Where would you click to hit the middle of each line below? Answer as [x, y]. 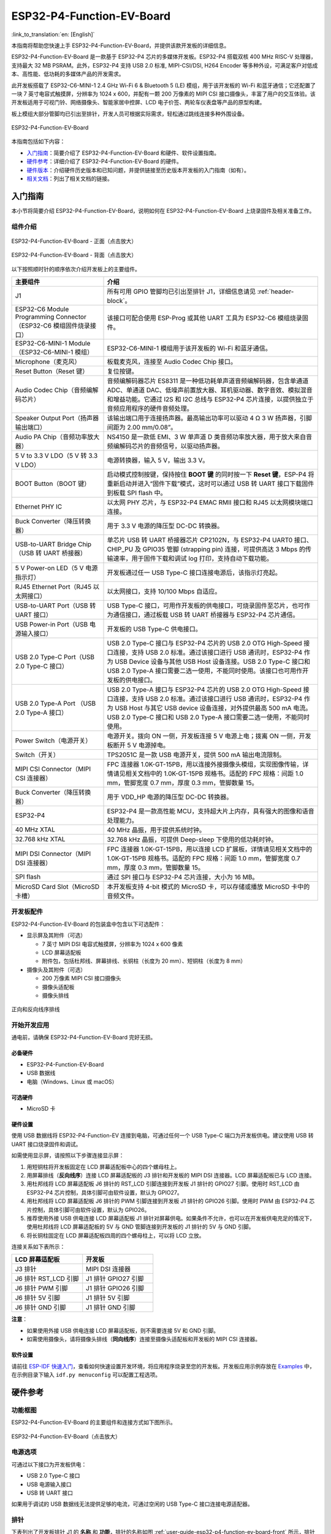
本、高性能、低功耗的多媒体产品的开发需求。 [68, 74]
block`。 [119, 301]
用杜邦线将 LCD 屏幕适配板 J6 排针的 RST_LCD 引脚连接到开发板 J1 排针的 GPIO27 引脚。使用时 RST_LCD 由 [163, 1184]
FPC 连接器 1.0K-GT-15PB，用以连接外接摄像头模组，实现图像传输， [205, 765]
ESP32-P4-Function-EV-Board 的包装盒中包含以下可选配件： [88, 924]
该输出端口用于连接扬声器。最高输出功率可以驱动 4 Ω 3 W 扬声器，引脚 [210, 418]
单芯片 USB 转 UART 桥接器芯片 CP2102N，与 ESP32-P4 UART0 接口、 [210, 540]
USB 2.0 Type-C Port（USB [55, 657]
